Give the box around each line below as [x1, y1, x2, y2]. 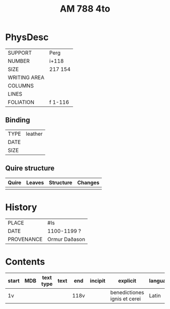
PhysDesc [5, 31, 49, 43]
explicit [118, 277, 137, 284]
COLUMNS [8, 82, 34, 89]
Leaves [26, 179, 44, 186]
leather [26, 130, 43, 137]
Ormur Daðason [47, 236, 86, 243]
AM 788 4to [60, 3, 110, 15]
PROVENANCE [8, 236, 43, 243]
